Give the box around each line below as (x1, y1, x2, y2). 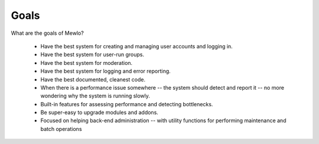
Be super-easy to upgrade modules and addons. (40, 109, 159, 116)
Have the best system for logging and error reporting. (40, 68, 171, 75)
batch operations (40, 125, 82, 132)
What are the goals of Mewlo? (11, 30, 84, 37)
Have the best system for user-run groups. (40, 51, 145, 58)
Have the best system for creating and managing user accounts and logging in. (40, 42, 233, 50)
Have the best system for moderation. (40, 59, 133, 66)
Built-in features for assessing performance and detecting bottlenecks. (40, 100, 213, 107)
